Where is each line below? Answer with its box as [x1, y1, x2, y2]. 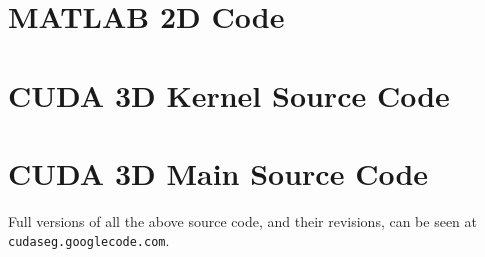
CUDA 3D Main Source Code [8, 152, 429, 193]
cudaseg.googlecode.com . [8, 230, 170, 251]
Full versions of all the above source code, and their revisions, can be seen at [8, 210, 478, 231]
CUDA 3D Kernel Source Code [8, 74, 450, 115]
